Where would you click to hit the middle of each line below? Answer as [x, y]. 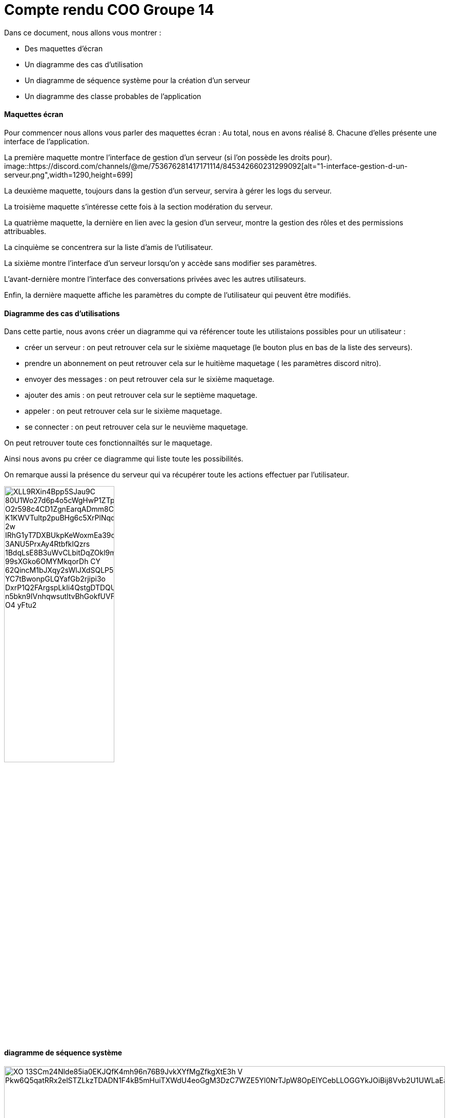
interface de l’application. [47, 141]
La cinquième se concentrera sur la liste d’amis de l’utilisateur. [109, 247]
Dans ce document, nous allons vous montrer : [83, 32]
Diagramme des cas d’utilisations [62, 313]
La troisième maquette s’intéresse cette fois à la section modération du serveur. [138, 206]
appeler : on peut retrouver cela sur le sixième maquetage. [123, 411]
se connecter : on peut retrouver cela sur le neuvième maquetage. [136, 427]
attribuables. [25, 231]
